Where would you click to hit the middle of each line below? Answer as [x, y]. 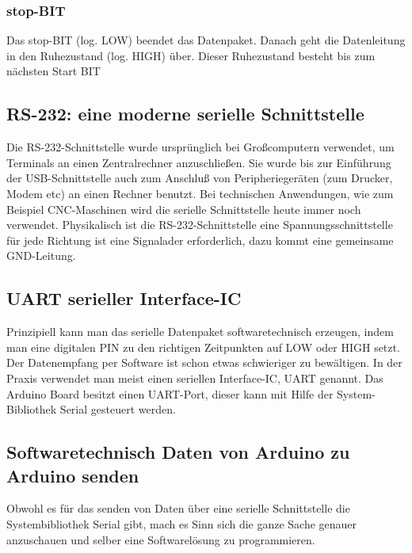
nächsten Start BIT [53, 71]
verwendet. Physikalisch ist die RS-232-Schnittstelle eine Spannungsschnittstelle [200, 225]
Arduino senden [73, 475]
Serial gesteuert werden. [118, 409]
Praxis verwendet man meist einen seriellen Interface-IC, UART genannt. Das [195, 378]
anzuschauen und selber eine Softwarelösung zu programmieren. [161, 539]
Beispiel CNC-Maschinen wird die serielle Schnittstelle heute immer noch [184, 209]
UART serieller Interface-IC [124, 298]
